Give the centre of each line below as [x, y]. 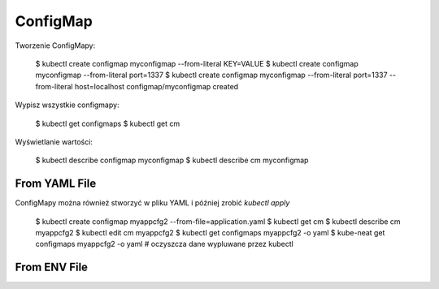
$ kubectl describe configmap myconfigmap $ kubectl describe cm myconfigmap [172, 160]
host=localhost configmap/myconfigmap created [156, 86]
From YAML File [56, 184]
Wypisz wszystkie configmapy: [67, 105]
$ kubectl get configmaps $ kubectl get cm [108, 123]
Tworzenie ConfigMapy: [55, 45]
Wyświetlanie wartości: [54, 141]
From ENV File [52, 267]
